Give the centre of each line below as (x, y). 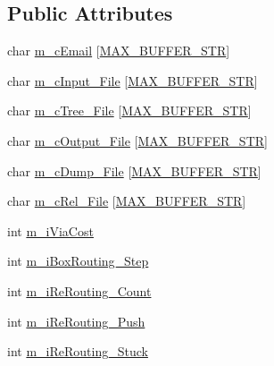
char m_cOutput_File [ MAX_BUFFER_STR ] (137, 140)
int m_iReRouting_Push (76, 321)
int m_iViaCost (50, 230)
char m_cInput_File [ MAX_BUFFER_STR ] (133, 80)
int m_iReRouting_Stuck (78, 351)
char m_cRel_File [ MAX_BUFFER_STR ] (127, 201)
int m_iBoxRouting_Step (78, 261)
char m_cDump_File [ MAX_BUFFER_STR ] (134, 170)
